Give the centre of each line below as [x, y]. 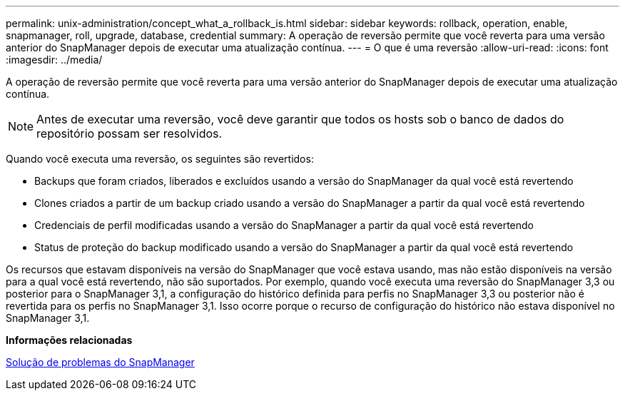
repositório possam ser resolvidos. [129, 133]
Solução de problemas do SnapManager [100, 362]
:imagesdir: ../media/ [54, 60]
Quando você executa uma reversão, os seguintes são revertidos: [160, 159]
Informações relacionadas [69, 340]
